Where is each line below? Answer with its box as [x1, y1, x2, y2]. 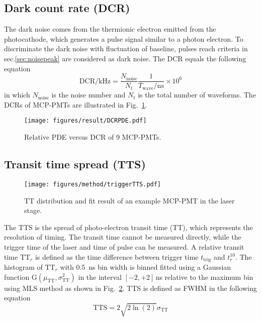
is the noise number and [51, 89, 126, 100]
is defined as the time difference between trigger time [35, 251, 199, 262]
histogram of [4, 261, 43, 272]
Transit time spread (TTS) [4, 156, 146, 172]
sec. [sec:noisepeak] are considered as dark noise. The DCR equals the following [4, 53, 246, 63]
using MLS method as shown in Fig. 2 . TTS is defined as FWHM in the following [4, 282, 257, 293]
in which [4, 89, 30, 100]
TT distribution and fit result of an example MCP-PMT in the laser [24, 195, 235, 205]
